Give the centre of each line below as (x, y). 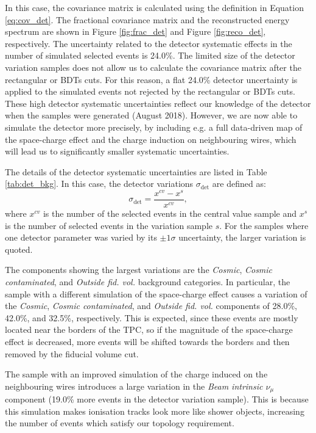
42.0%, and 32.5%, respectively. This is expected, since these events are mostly (152, 317)
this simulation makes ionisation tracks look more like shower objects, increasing (155, 411)
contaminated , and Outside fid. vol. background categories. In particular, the (148, 282)
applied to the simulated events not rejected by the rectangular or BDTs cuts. (150, 91)
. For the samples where (264, 225)
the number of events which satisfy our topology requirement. (120, 423)
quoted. (19, 249)
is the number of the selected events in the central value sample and (170, 213)
